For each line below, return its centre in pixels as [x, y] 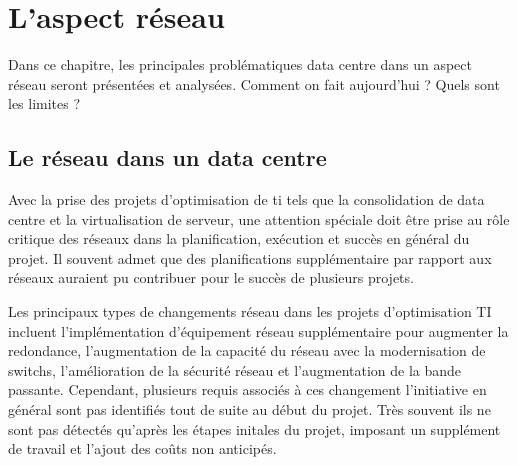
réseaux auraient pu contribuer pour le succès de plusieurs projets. [211, 277]
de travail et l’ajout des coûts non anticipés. [142, 448]
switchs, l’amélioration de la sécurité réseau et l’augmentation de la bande [235, 369]
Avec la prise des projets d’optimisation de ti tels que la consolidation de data [246, 199]
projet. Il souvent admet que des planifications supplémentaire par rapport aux [250, 257]
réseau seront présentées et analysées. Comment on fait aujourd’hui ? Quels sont [254, 83]
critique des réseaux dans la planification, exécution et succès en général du [239, 238]
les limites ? [44, 103]
